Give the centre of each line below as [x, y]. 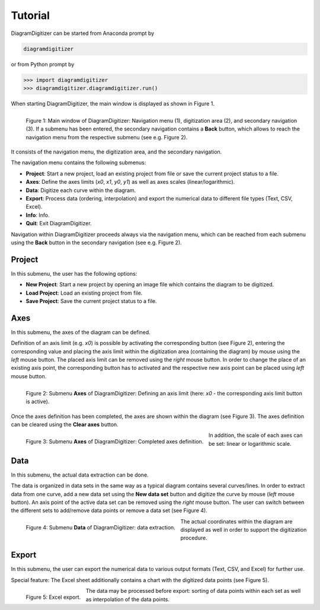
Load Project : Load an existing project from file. [84, 293]
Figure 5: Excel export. [53, 597]
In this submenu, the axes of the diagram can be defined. [81, 332]
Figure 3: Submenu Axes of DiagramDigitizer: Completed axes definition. [115, 442]
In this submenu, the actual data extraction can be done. [80, 475]
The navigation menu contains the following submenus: [79, 162]
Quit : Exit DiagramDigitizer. [59, 223]
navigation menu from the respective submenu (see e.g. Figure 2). [107, 137]
